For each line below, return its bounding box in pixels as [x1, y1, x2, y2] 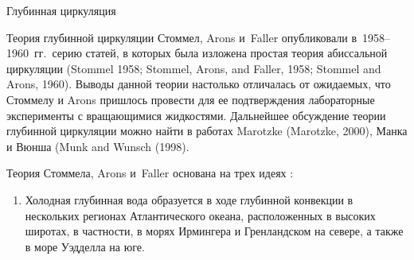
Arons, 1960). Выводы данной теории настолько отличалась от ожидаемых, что [6, 76, 391, 92]
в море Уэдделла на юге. [25, 238, 145, 254]
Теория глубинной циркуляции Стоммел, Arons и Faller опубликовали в [6, 29, 357, 45]
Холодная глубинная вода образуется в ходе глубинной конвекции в [25, 191, 353, 208]
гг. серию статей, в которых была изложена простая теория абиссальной [33, 45, 388, 61]
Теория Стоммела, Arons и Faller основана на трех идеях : [6, 165, 294, 181]
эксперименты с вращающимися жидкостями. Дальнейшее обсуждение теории [6, 107, 386, 123]
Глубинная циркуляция [6, 2, 116, 18]
